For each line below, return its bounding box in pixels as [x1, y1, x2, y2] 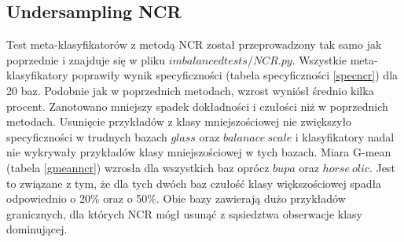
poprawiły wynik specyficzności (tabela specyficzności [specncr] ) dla [72, 67, 398, 83]
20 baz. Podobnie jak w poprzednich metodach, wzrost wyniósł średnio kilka [6, 82, 374, 98]
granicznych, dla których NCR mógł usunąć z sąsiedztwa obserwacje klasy [6, 205, 362, 222]
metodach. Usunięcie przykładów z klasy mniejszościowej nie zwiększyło [6, 113, 352, 130]
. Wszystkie [292, 51, 347, 68]
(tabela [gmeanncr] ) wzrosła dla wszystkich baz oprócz [6, 159, 270, 175]
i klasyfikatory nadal [295, 128, 395, 145]
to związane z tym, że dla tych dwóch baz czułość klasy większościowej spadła [6, 174, 382, 191]
